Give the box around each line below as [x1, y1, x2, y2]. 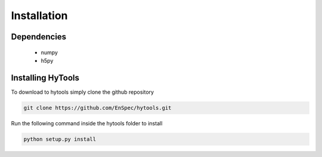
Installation [11, 9, 68, 22]
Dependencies [11, 32, 67, 42]
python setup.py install [23, 136, 97, 143]
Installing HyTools [11, 72, 80, 83]
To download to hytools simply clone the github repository [11, 88, 154, 96]
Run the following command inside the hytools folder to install [11, 119, 163, 127]
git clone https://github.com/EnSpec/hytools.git [23, 104, 172, 111]
